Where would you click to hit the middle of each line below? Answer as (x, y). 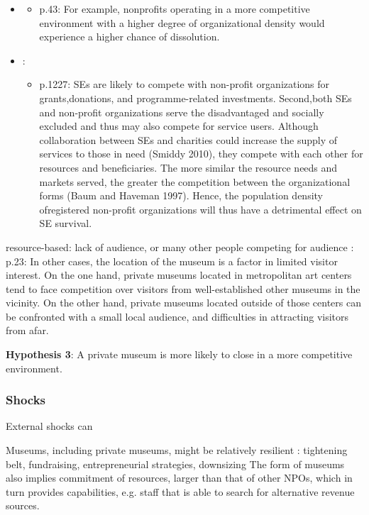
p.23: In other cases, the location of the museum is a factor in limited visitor (172, 261)
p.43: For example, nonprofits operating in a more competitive (175, 9)
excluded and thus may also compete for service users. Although (179, 126)
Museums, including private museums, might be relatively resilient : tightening (177, 450)
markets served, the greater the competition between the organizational (195, 181)
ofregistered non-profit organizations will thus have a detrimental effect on (200, 209)
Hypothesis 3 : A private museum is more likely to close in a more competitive (179, 354)
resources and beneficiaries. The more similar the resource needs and (188, 167)
